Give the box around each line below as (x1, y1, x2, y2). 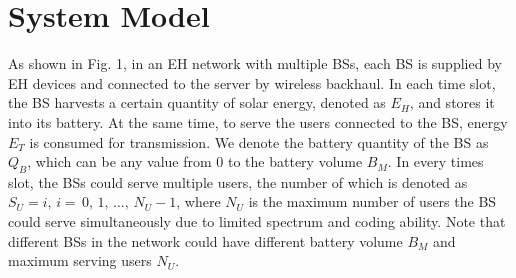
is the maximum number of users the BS (248, 191, 497, 212)
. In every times (387, 151, 484, 172)
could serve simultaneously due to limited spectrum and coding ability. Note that (8, 211, 506, 232)
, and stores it (409, 92, 495, 113)
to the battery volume (227, 151, 363, 172)
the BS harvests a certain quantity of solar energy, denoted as (8, 92, 386, 113)
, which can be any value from (27, 151, 212, 172)
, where (176, 191, 221, 212)
